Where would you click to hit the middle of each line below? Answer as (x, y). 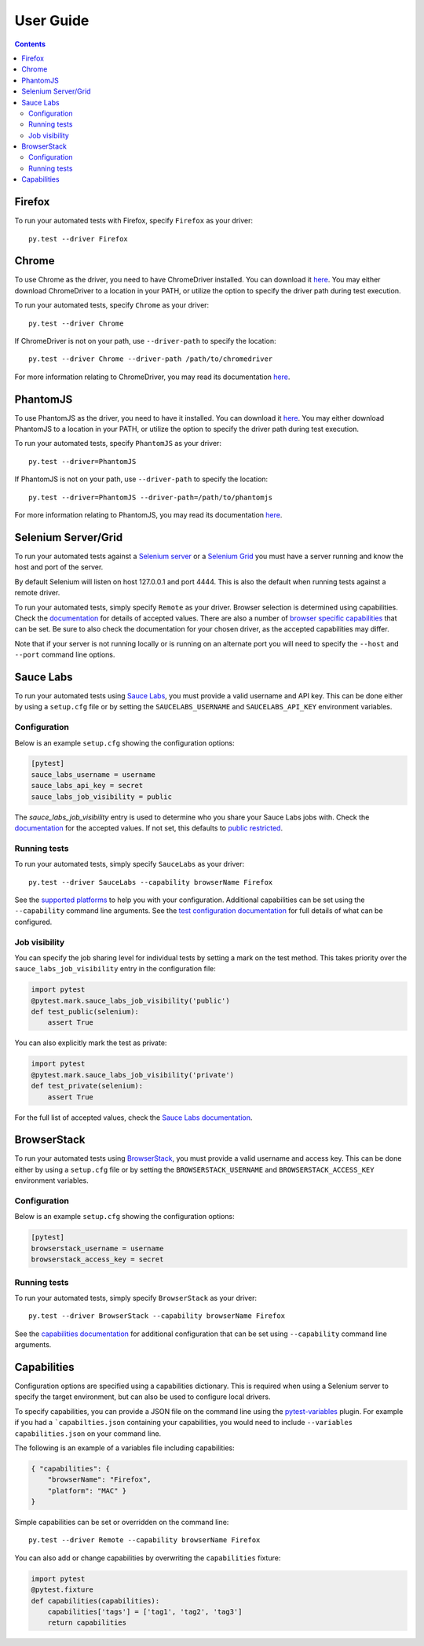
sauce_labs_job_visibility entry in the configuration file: (115, 969)
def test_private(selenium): (87, 1086)
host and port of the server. (59, 567)
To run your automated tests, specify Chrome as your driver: (112, 305)
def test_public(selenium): (85, 1012)
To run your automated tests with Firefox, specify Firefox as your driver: (134, 221)
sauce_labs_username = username (93, 774)
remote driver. (37, 593)
